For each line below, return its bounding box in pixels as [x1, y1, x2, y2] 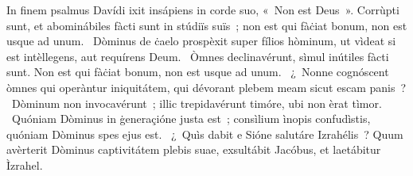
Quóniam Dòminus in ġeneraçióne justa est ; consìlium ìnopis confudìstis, [11, 110, 371, 127]
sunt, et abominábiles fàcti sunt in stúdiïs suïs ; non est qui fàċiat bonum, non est [6, 17, 407, 33]
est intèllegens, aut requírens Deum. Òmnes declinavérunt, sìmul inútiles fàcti [6, 48, 389, 64]
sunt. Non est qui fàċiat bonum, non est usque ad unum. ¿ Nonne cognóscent [6, 63, 389, 80]
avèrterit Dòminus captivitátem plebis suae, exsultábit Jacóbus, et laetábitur [6, 141, 381, 158]
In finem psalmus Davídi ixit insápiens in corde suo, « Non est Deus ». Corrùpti [6, 2, 399, 17]
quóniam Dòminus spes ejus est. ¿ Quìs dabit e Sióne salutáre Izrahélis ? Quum [6, 125, 403, 142]
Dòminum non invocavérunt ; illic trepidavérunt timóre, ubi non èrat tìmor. [11, 94, 382, 111]
